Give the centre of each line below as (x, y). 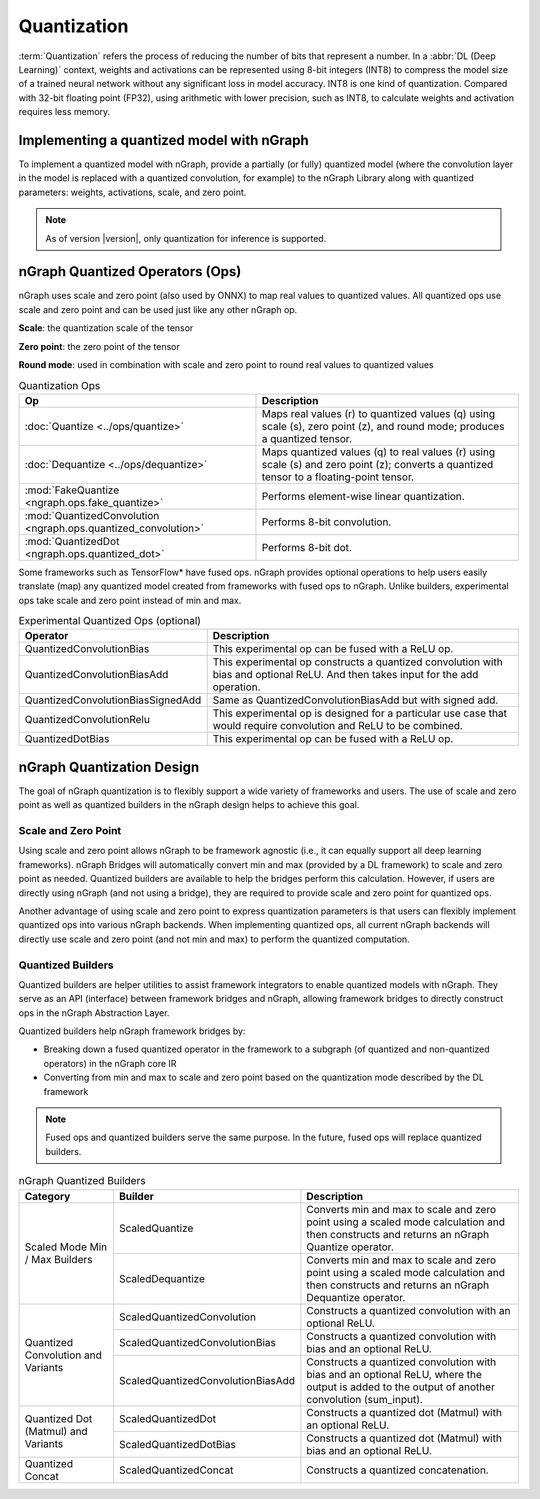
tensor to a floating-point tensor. (338, 477)
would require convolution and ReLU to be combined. (338, 726)
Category (47, 1196)
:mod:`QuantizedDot (72, 541)
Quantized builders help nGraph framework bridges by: (132, 1031)
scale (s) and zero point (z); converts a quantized (377, 464)
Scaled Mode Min (66, 1247)
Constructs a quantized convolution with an (408, 1310)
